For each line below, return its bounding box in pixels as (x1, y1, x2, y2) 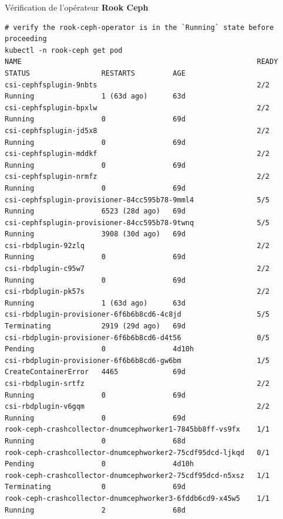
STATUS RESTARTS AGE (5, 69, 186, 77)
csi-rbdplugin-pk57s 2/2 (5, 287, 270, 296)
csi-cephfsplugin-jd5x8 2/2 (5, 126, 270, 135)
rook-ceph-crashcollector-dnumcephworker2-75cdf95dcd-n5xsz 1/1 (5, 471, 270, 480)
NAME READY (5, 57, 278, 66)
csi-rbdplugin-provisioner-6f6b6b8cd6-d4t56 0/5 (5, 333, 270, 342)
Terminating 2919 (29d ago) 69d (5, 322, 186, 331)
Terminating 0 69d (5, 483, 186, 491)
